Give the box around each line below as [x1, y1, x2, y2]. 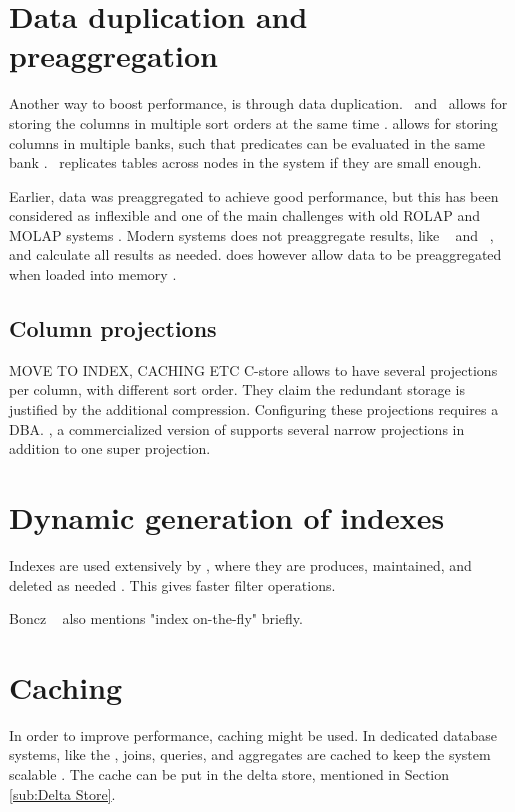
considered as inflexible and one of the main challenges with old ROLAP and [9, 205, 481, 226]
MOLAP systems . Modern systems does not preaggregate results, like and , [9, 224, 494, 245]
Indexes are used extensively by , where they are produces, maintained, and [9, 554, 472, 575]
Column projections [9, 313, 217, 344]
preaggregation [9, 35, 218, 76]
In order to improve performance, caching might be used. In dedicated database [9, 724, 498, 745]
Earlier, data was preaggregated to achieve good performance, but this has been [9, 185, 499, 206]
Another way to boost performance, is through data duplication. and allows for [9, 93, 508, 114]
